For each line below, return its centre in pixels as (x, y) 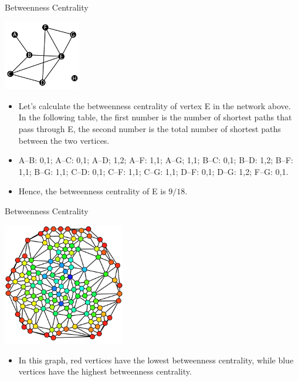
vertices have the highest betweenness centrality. (105, 371)
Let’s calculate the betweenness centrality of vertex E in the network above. (155, 105)
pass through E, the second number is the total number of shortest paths (150, 129)
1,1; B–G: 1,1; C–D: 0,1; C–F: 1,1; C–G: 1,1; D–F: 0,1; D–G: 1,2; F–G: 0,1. (153, 171)
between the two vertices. (64, 140)
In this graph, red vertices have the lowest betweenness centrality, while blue (156, 360)
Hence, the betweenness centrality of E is (92, 191)
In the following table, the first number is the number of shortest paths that (155, 117)
